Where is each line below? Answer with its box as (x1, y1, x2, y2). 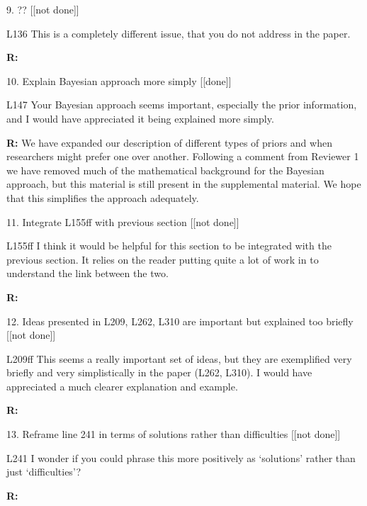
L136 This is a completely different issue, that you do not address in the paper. (6, 26, 351, 40)
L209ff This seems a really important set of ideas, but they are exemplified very (6, 351, 352, 366)
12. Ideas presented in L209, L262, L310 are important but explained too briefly (6, 313, 354, 328)
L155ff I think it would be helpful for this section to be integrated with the (6, 238, 332, 253)
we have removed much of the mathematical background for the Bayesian (6, 162, 324, 177)
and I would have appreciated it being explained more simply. (6, 111, 274, 125)
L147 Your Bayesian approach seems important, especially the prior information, (6, 97, 357, 112)
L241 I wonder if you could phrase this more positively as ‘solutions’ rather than (6, 450, 356, 465)
